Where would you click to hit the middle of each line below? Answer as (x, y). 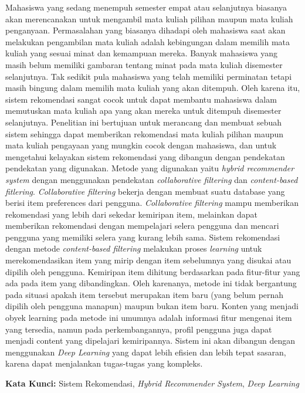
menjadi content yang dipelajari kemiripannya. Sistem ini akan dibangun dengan (150, 341)
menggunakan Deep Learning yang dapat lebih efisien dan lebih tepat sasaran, (146, 352)
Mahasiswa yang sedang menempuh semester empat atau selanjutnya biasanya (146, 7)
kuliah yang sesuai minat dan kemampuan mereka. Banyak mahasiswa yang (142, 53)
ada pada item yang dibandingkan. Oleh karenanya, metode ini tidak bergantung (151, 283)
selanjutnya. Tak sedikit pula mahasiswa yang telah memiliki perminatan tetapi (149, 76)
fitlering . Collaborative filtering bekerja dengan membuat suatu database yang (145, 191)
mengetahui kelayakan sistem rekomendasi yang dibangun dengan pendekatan (145, 156)
